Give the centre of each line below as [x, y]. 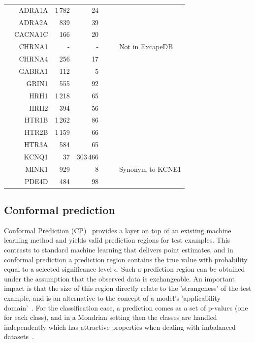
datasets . [19, 336]
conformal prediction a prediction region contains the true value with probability [126, 259]
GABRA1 [33, 71]
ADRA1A [33, 10]
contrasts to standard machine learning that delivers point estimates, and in [119, 250]
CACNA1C [31, 34]
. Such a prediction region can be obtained [181, 269]
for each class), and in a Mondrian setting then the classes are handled [111, 317]
